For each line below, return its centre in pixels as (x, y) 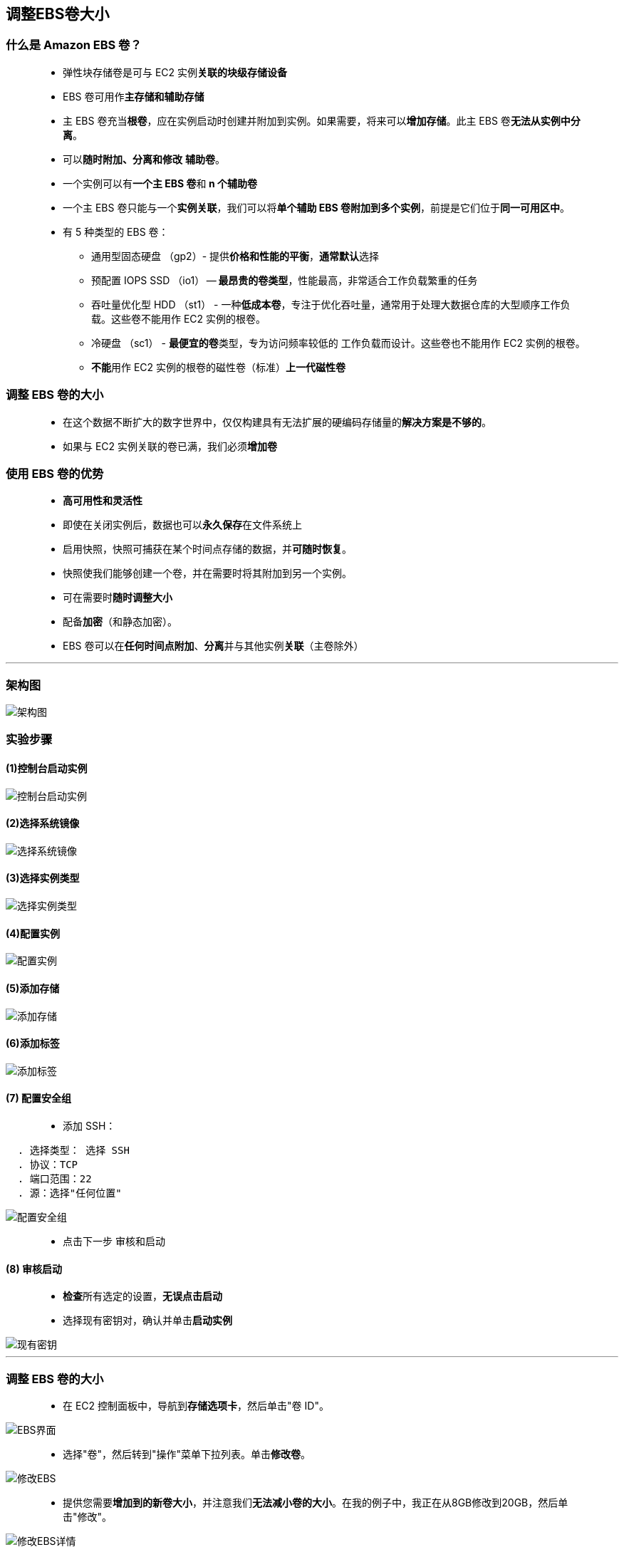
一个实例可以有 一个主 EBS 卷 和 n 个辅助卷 (160, 183)
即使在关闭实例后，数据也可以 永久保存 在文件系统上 (182, 525)
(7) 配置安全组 (39, 1098)
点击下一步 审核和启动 (114, 1241)
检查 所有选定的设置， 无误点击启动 (142, 1296)
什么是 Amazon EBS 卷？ (74, 45)
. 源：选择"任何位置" (69, 1193)
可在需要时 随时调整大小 (118, 598)
